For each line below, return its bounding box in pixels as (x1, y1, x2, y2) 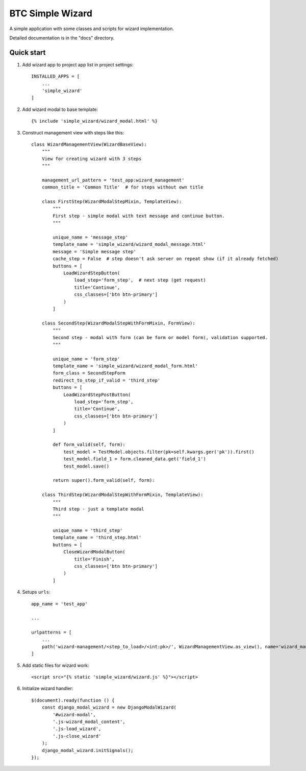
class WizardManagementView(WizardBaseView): (31, 141, 147, 147)
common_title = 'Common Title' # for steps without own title (41, 184, 203, 190)
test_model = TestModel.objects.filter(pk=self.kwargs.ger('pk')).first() (63, 449, 254, 455)
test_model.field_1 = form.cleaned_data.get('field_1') (63, 456, 206, 462)
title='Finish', (74, 556, 115, 562)
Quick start (9, 48, 46, 57)
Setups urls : (22, 589, 50, 595)
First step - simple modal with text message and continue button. (53, 213, 225, 219)
